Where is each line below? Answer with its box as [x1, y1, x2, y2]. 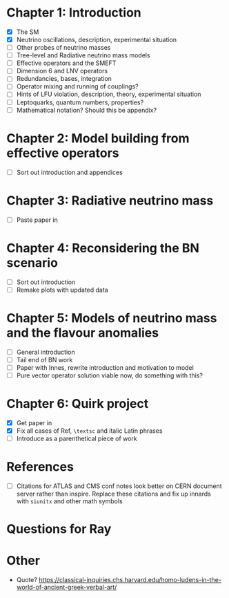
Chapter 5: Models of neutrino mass [6, 310, 217, 326]
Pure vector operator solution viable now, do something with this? [16, 371, 203, 380]
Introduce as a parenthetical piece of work [16, 434, 137, 442]
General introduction [16, 348, 75, 356]
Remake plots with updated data [16, 286, 108, 294]
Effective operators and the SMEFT [16, 59, 117, 67]
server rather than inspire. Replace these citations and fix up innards [16, 489, 211, 498]
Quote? [16, 576, 37, 584]
